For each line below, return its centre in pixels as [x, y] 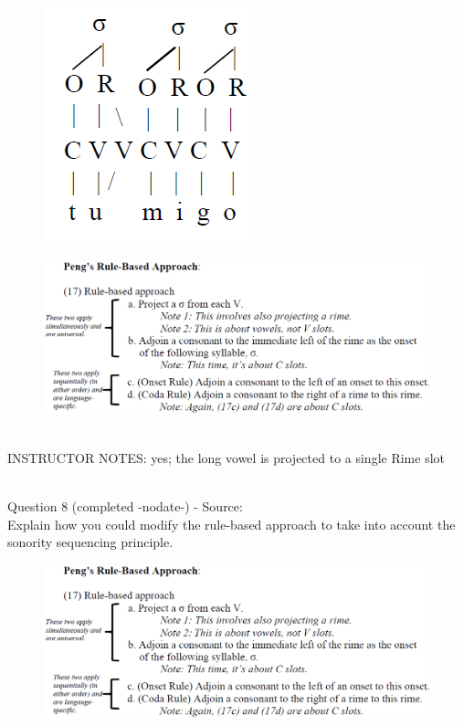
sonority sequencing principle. [90, 542]
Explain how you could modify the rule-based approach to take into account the [231, 524]
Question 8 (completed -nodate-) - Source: [125, 505]
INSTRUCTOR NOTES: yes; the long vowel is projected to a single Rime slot [226, 457]
